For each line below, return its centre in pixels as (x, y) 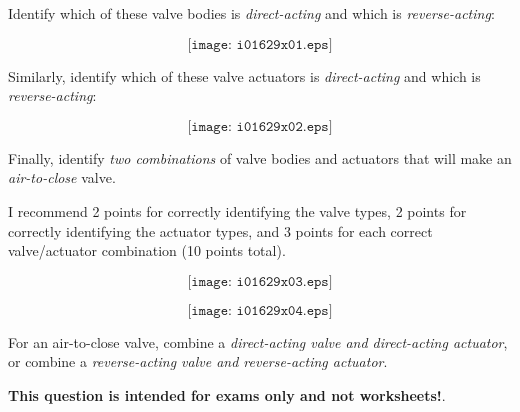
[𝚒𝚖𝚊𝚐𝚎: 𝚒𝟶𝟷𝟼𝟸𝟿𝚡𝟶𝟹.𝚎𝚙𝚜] (260, 281)
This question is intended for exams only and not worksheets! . (227, 394)
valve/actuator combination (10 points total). (147, 250)
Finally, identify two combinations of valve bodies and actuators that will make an (260, 157)
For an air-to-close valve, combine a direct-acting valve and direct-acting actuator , (258, 341)
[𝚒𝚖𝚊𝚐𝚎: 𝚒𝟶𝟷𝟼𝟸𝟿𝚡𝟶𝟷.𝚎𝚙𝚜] (260, 44)
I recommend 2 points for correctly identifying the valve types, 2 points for (237, 210)
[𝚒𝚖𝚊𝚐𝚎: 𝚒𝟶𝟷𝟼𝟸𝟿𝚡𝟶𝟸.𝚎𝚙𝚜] (260, 126)
